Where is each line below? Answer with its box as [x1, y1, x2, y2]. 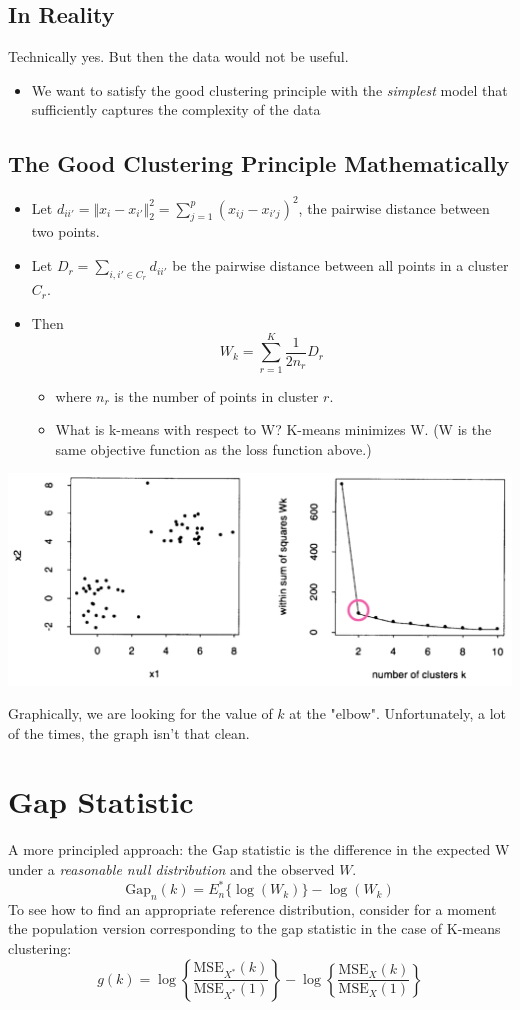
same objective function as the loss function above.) [55, 438, 372, 459]
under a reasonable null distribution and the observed [8, 859, 335, 879]
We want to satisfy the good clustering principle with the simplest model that [31, 79, 508, 100]
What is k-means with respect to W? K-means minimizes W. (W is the [55, 419, 492, 440]
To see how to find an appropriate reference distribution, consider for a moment [8, 898, 497, 919]
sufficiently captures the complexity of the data [31, 99, 321, 120]
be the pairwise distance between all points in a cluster [172, 255, 509, 276]
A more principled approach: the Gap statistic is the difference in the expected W [8, 839, 510, 860]
